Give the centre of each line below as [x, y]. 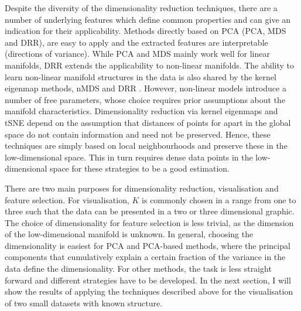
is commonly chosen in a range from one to [219, 199]
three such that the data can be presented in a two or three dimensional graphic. [150, 211]
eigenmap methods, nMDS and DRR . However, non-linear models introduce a [146, 88]
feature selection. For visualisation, [67, 199]
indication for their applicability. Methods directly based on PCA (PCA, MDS [146, 31]
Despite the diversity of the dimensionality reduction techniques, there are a [141, 8]
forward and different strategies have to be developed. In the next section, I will [148, 280]
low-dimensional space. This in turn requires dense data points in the [129, 157]
